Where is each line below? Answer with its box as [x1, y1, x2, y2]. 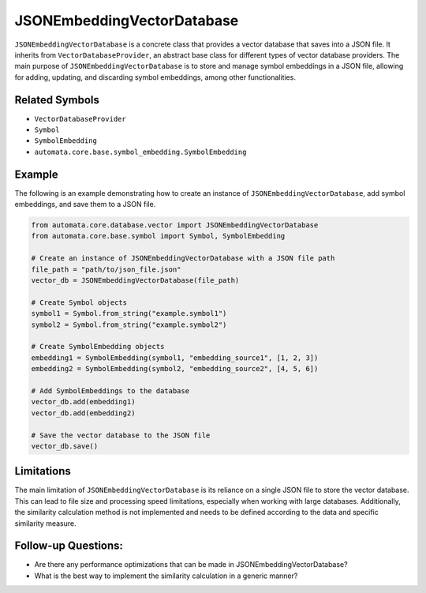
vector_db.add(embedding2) [31, 408, 136, 418]
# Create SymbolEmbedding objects [31, 342, 165, 351]
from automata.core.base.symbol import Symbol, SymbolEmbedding [31, 231, 286, 241]
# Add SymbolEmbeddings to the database [31, 386, 189, 395]
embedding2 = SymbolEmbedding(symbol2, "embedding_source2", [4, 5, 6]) [31, 364, 319, 373]
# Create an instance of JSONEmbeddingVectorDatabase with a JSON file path [31, 253, 335, 263]
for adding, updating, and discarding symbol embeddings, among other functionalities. [14, 72, 296, 82]
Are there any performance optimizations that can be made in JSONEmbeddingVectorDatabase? [34, 560, 348, 569]
